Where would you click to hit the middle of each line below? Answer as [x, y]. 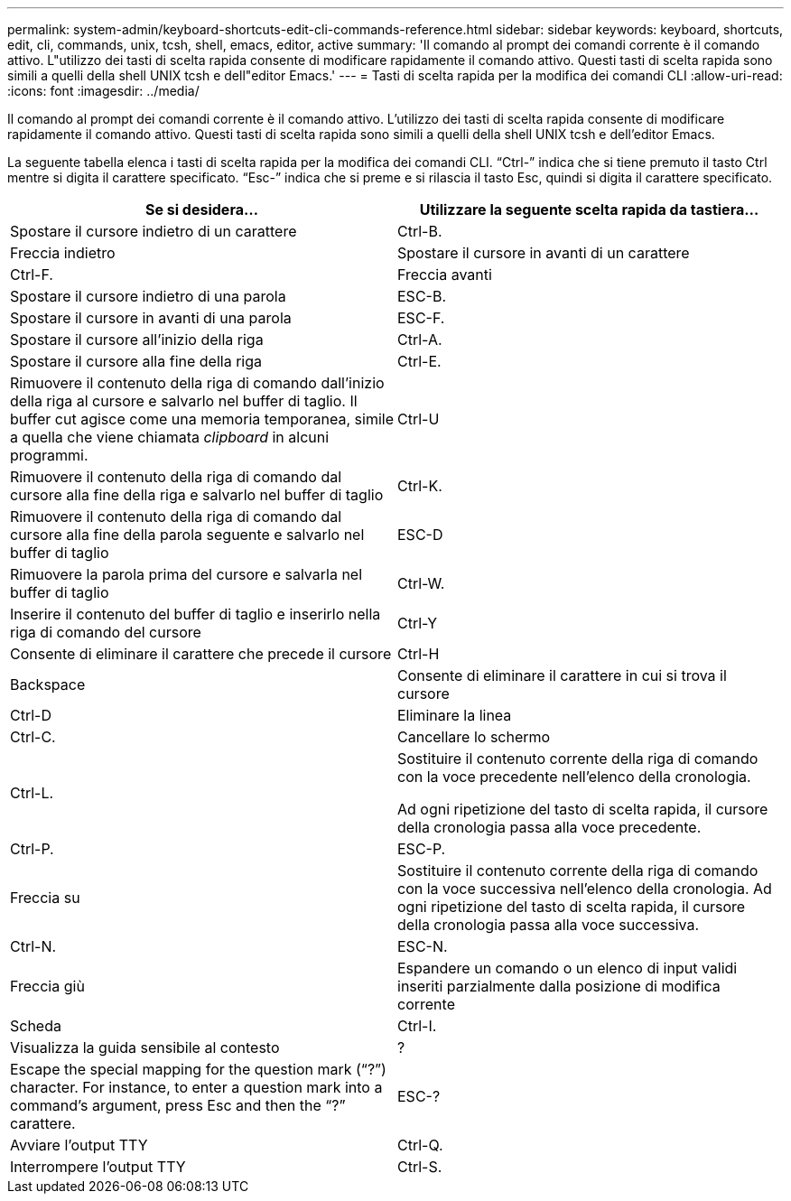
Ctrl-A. [420, 340]
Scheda [36, 1026]
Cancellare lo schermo [474, 737]
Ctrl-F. [32, 275]
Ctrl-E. [419, 361]
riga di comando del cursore [106, 632]
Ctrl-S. [420, 1167]
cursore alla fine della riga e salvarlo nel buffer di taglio [197, 495]
